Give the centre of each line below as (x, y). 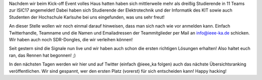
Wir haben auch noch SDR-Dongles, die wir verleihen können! (71, 39)
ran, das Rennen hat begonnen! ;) (42, 55)
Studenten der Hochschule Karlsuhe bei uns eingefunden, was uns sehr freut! (87, 17)
